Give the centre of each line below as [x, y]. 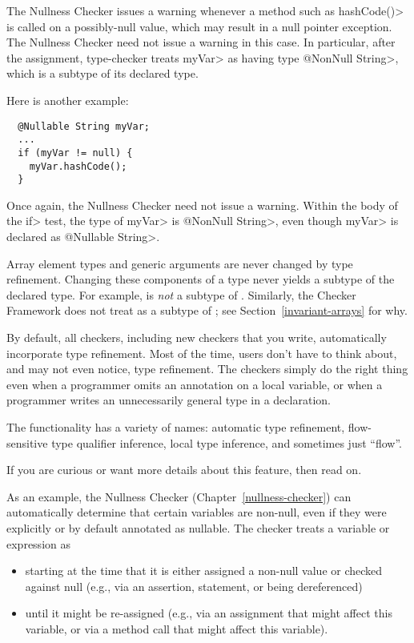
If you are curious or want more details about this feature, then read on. [184, 470]
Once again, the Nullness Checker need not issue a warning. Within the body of [202, 205]
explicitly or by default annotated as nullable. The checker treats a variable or [198, 527]
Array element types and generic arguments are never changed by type [180, 263]
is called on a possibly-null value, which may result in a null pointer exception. [199, 26]
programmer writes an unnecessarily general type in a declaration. [169, 400]
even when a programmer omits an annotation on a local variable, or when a [195, 384]
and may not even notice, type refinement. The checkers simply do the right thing [207, 369]
